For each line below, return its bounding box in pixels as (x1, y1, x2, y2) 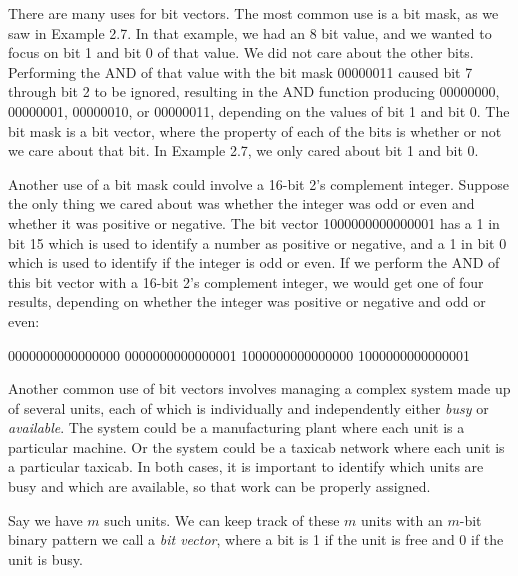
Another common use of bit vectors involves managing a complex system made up (8, 378, 511, 399)
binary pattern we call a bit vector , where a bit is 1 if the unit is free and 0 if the (8, 529, 504, 550)
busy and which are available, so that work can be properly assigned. (8, 476, 431, 497)
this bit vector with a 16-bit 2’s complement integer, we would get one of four (8, 271, 484, 292)
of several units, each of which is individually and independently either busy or (8, 397, 489, 418)
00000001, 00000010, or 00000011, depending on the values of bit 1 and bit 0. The (8, 100, 510, 121)
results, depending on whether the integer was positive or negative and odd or (8, 291, 486, 312)
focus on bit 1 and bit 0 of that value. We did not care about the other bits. (8, 42, 474, 63)
